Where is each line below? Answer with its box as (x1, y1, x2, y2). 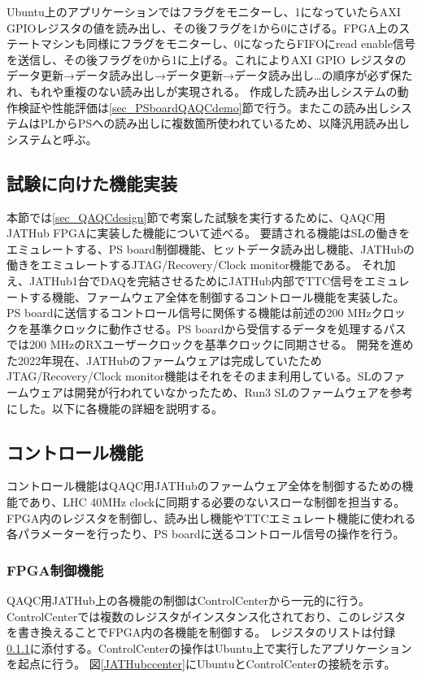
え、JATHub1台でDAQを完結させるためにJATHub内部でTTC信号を (7, 272, 365, 289)
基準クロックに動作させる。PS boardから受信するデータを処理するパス (28, 319, 407, 337)
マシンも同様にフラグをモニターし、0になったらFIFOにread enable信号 (40, 35, 415, 52)
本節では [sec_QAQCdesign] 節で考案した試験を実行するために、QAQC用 (7, 208, 386, 225)
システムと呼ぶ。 (7, 130, 98, 147)
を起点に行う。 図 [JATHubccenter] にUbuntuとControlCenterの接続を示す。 (7, 655, 396, 672)
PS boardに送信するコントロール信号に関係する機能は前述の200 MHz (7, 304, 372, 321)
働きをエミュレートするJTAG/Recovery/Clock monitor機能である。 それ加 (7, 256, 396, 273)
